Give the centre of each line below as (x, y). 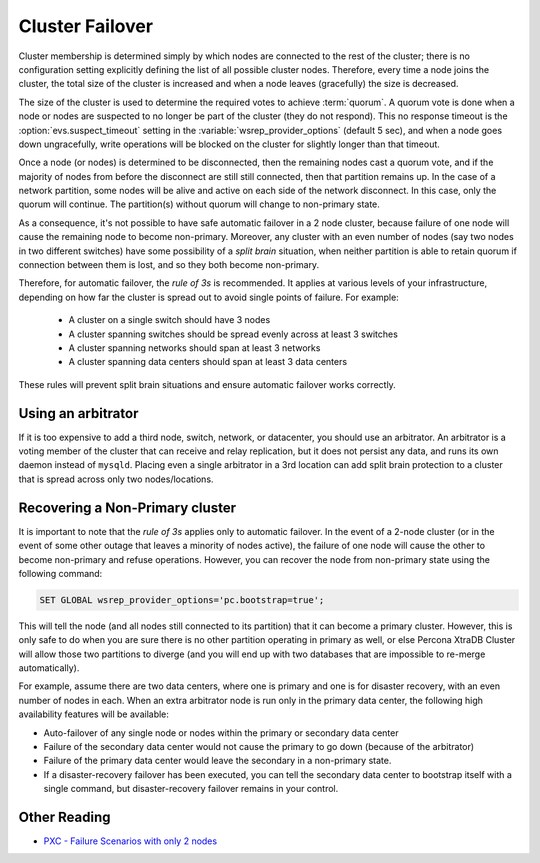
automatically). (49, 668)
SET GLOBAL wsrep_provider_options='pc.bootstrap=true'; (182, 599)
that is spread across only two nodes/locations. (116, 479)
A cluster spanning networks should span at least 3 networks (194, 347)
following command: (60, 573)
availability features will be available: (94, 714)
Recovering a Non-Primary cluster (127, 507)
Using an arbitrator (78, 413)
